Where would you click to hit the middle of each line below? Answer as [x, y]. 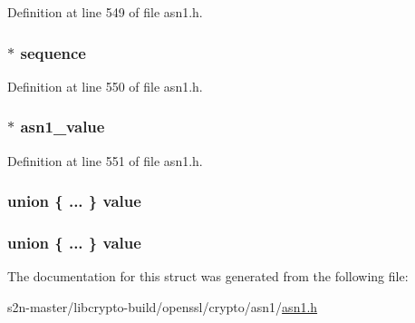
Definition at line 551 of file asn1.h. [105, 160]
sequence [53, 52]
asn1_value [63, 127]
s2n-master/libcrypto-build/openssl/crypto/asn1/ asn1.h [163, 306]
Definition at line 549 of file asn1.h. [105, 12]
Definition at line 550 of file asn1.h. [105, 86]
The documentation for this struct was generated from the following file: [208, 276]
